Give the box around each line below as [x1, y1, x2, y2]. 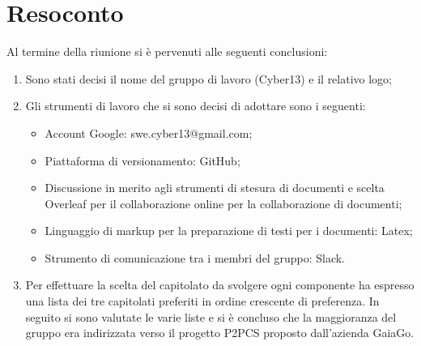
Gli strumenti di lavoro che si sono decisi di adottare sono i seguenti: [25, 97, 366, 114]
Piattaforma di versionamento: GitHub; [45, 152, 240, 169]
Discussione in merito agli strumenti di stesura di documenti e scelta [45, 179, 385, 196]
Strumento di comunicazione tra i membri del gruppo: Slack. [45, 249, 345, 266]
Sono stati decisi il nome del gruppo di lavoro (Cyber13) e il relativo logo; [25, 70, 393, 87]
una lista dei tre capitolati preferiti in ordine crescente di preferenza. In [25, 293, 380, 310]
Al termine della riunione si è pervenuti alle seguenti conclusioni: [6, 43, 328, 60]
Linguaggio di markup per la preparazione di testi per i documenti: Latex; [45, 222, 413, 239]
